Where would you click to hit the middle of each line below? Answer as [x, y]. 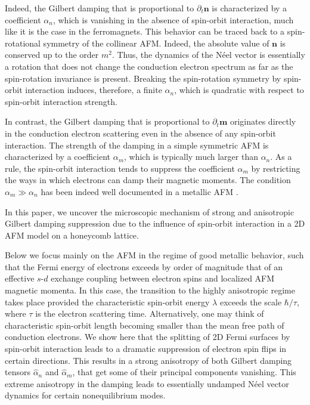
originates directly [263, 121]
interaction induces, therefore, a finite [94, 90]
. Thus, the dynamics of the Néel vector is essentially [208, 55]
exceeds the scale [251, 302]
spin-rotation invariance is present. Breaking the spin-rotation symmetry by [143, 78]
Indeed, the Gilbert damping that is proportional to [100, 8]
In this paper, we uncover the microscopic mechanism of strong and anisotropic [150, 211]
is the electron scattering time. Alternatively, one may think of [150, 313]
